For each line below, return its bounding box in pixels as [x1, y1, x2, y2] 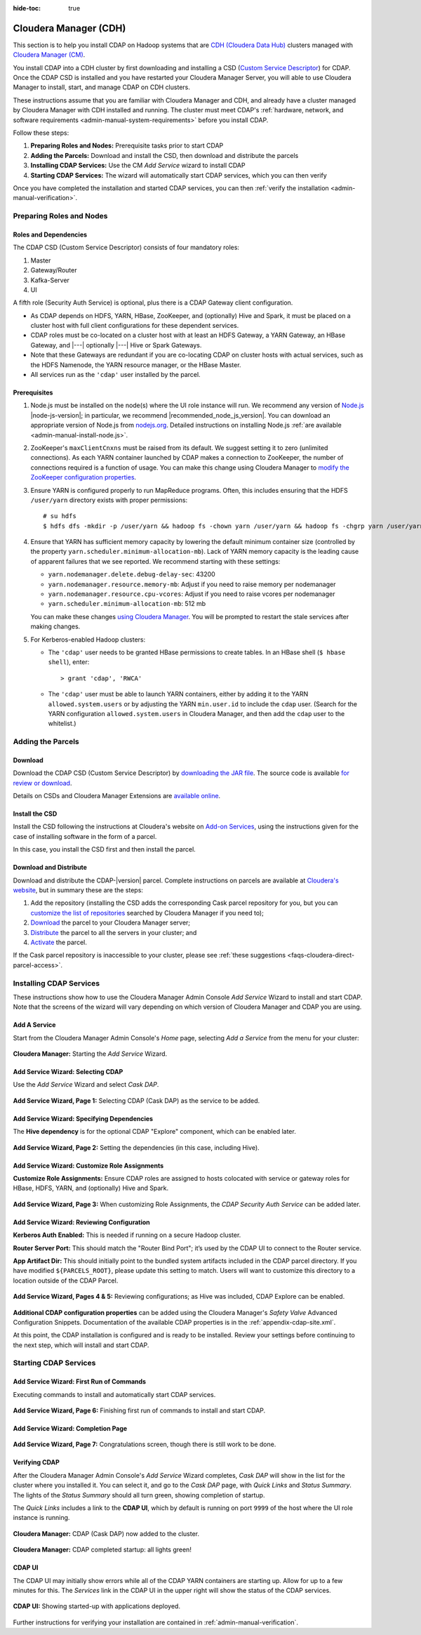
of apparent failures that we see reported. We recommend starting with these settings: [30, 557, 281, 565]
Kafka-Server [30, 276, 70, 284]
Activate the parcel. [30, 938, 87, 946]
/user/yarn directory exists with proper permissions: [30, 496, 188, 504]
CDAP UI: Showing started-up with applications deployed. [13, 1602, 180, 1610]
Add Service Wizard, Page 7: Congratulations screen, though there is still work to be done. [13, 1440, 276, 1449]
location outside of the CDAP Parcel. [13, 1276, 119, 1285]
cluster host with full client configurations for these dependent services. [30, 322, 239, 330]
